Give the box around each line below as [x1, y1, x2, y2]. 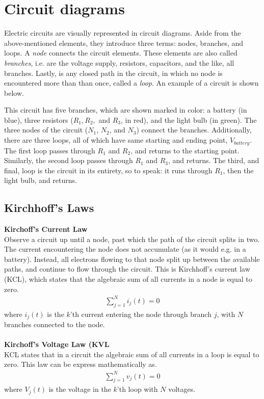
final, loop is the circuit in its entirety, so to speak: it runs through [4, 165, 213, 175]
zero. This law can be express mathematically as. [4, 359, 157, 369]
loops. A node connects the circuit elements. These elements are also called [4, 47, 237, 58]
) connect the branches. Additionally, [136, 124, 252, 135]
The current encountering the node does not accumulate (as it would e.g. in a [4, 244, 246, 254]
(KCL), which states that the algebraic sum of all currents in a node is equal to [4, 274, 252, 284]
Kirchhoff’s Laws [4, 200, 94, 216]
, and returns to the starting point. [130, 145, 240, 155]
